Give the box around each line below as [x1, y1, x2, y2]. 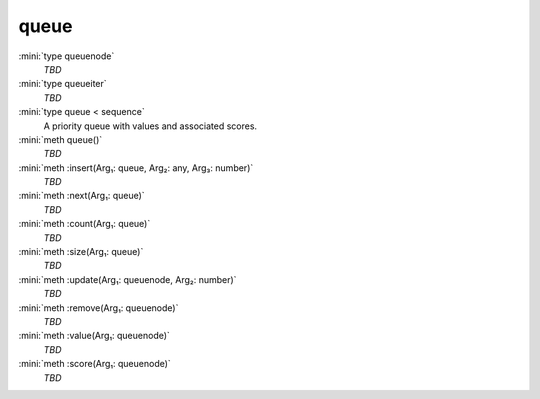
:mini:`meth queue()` [18, 133, 103, 145]
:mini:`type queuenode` [18, 50, 115, 62]
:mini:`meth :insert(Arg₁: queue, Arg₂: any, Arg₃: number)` [18, 161, 254, 174]
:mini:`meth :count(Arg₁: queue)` [18, 218, 151, 230]
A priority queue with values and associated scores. [43, 120, 258, 132]
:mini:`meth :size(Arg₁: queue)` [18, 246, 144, 258]
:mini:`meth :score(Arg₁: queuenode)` [18, 358, 172, 370]
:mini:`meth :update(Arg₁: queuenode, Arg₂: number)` [18, 273, 237, 285]
